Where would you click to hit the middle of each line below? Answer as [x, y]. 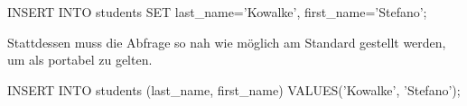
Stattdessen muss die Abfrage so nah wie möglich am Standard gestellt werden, [227, 42]
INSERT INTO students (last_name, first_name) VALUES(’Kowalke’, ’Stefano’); [234, 89]
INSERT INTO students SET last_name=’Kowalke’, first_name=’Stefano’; [217, 12]
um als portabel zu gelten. [80, 60]
